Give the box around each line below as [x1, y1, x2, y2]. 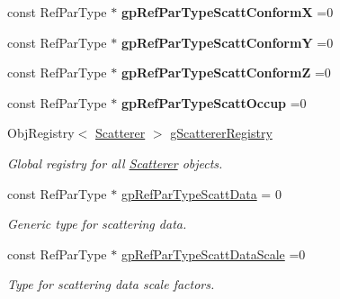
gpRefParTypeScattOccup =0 [121, 93, 307, 112]
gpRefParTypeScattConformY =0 [121, 32, 334, 51]
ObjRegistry [7, 123, 75, 142]
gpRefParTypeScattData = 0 [121, 184, 282, 203]
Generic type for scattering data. [7, 214, 187, 233]
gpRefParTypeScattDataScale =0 [121, 244, 306, 263]
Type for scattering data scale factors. [7, 275, 215, 294]
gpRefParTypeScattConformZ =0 [121, 63, 331, 82]
